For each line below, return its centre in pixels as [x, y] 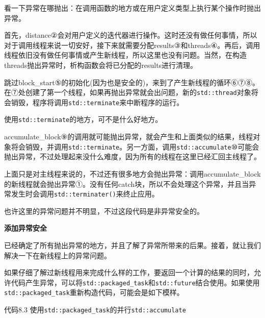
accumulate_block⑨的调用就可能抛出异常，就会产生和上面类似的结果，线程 [129, 137]
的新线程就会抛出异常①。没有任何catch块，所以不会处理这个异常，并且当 [127, 184]
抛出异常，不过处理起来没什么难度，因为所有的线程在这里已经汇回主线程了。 [132, 156]
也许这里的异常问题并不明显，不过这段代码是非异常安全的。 [104, 211]
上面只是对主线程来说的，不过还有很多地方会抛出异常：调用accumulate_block [132, 173]
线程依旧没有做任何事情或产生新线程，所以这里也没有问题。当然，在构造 [125, 55]
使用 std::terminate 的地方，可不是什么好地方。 [83, 119]
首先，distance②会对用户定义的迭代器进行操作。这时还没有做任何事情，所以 [131, 35]
